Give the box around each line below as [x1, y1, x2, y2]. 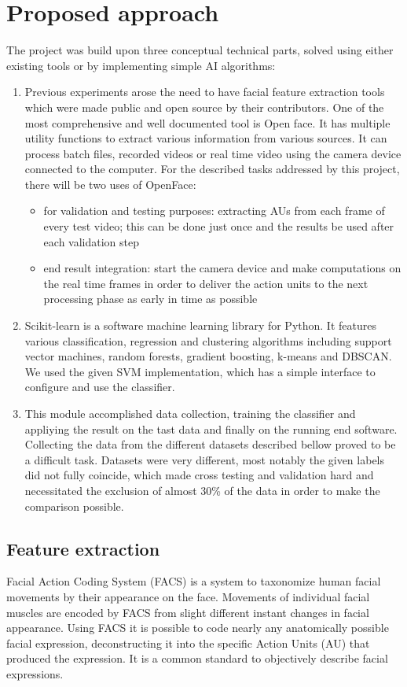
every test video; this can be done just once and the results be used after [43, 218, 394, 235]
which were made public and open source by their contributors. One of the [24, 98, 384, 115]
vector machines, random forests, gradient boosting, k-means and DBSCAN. [24, 348, 392, 364]
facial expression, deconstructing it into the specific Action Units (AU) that [6, 634, 370, 651]
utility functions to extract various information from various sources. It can [24, 130, 387, 146]
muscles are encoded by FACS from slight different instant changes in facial [6, 604, 369, 620]
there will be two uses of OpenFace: [24, 175, 196, 192]
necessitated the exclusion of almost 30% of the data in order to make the [24, 482, 380, 498]
